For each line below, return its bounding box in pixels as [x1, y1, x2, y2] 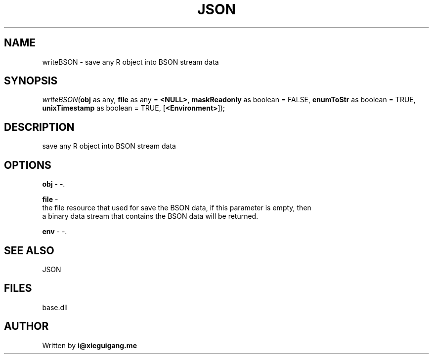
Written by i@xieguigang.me [42, 341, 137, 350]
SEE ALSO [4, 244, 54, 257]
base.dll [42, 303, 68, 312]
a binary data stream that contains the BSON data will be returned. [42, 212, 259, 221]
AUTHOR [4, 320, 49, 333]
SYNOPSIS [4, 75, 58, 87]
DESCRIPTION [4, 120, 75, 133]
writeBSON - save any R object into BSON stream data [42, 57, 219, 66]
